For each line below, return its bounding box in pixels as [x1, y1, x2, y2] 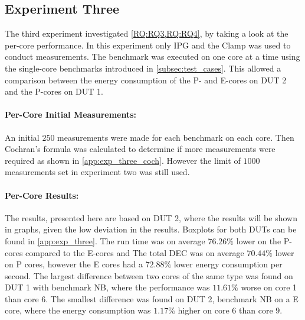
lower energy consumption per [173, 258, 283, 270]
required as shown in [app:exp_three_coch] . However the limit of [5, 154, 241, 166]
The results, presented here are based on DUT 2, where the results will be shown [5, 211, 297, 224]
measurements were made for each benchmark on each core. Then [57, 131, 294, 143]
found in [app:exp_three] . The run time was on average [5, 234, 205, 247]
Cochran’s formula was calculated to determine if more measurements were [5, 143, 276, 155]
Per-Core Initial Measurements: [5, 108, 137, 121]
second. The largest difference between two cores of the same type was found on [5, 269, 293, 282]
